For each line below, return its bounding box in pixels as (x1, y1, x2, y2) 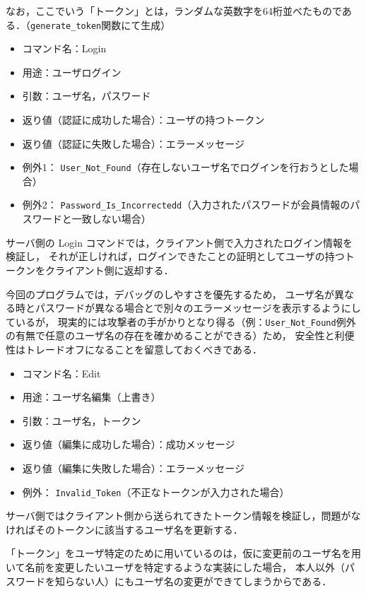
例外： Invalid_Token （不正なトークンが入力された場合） (22, 484, 290, 499)
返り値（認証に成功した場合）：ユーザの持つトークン (22, 112, 265, 127)
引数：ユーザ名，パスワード (22, 88, 151, 103)
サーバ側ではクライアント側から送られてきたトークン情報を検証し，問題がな (6, 508, 361, 523)
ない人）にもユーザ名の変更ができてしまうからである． (74, 573, 332, 588)
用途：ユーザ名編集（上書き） (22, 389, 161, 404)
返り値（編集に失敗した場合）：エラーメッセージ (22, 460, 244, 475)
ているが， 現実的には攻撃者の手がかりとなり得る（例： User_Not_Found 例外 (6, 314, 356, 329)
